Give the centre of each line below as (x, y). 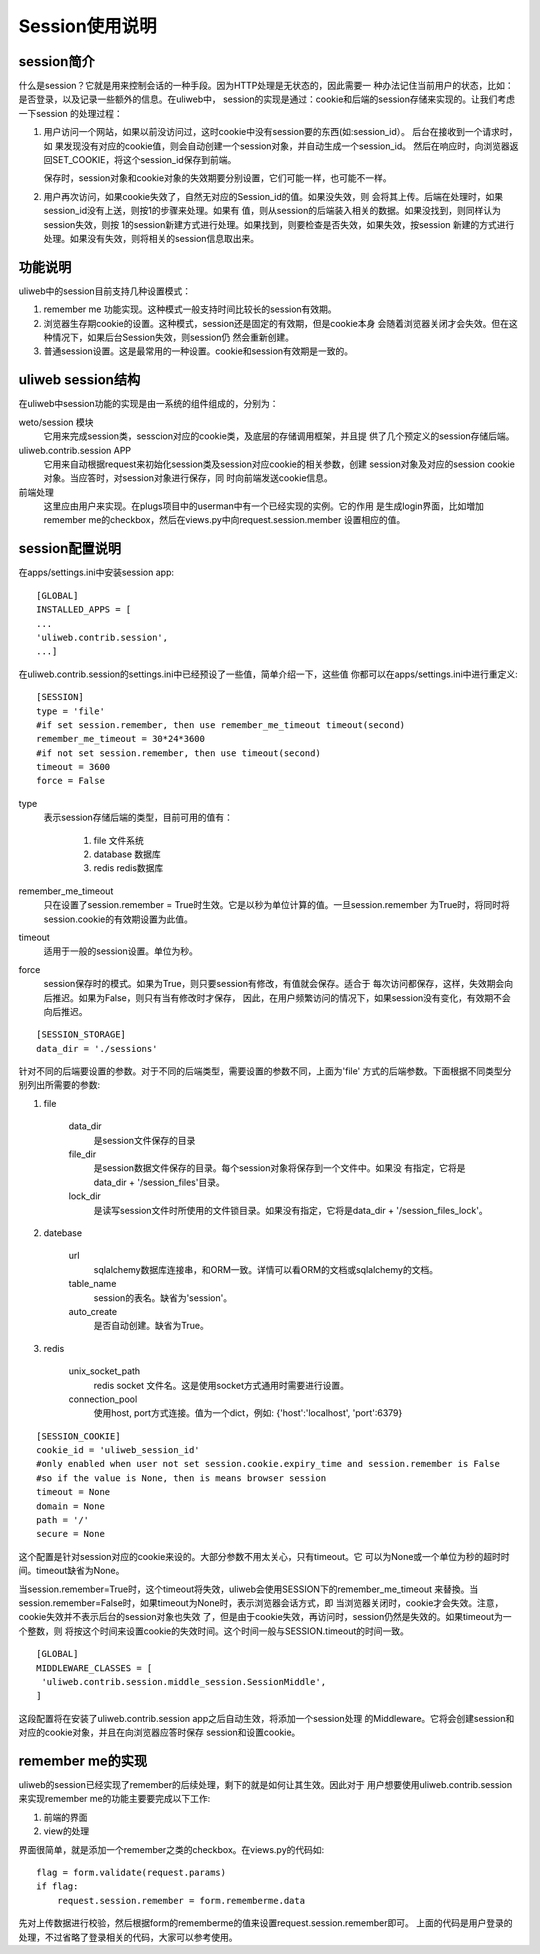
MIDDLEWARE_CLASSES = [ (94, 1668)
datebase (63, 1233)
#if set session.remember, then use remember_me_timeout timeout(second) (221, 724)
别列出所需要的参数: (59, 1085)
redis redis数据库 (128, 868)
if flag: (57, 1886)
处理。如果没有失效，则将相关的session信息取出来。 (151, 238)
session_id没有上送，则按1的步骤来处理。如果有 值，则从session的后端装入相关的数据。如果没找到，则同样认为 (272, 211)
